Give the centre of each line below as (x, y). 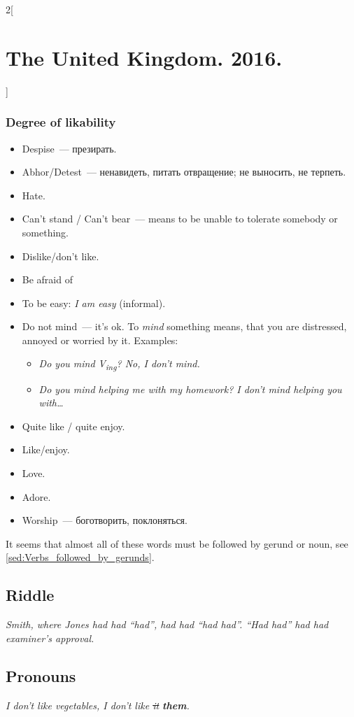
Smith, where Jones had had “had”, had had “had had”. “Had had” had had (167, 624)
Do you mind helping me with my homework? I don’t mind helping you (190, 389)
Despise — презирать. (69, 148)
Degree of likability (61, 122)
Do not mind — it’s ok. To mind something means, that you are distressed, (184, 326)
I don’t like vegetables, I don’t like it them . (98, 705)
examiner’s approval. (50, 638)
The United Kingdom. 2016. (144, 57)
